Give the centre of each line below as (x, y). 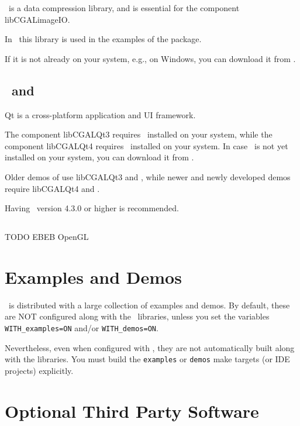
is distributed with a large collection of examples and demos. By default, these (149, 305)
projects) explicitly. (39, 370)
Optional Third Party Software (132, 410)
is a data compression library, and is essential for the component (124, 8)
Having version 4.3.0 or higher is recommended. (92, 208)
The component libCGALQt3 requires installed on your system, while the (139, 134)
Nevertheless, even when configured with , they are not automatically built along (150, 347)
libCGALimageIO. (37, 19)
